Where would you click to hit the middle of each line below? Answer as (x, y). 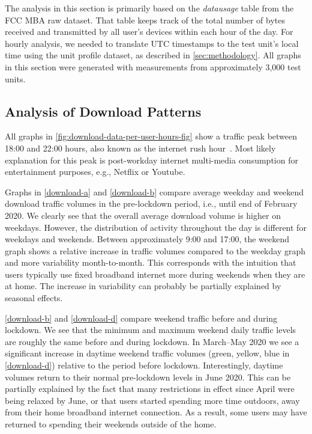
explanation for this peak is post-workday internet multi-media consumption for (151, 160)
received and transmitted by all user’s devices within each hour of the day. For (149, 32)
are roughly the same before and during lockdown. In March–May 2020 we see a (152, 341)
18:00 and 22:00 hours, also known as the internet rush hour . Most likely (140, 148)
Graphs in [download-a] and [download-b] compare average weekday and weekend (154, 191)
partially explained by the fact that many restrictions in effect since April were (150, 389)
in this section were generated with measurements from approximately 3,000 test (153, 66)
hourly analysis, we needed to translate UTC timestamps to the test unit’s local (152, 43)
